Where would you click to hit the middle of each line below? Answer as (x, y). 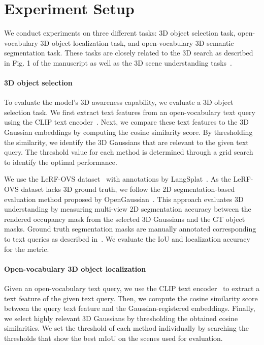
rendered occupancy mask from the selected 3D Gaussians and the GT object (125, 219)
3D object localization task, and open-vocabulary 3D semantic (137, 42)
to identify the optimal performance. (61, 162)
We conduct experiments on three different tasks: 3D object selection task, (120, 33)
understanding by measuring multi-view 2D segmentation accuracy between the (128, 209)
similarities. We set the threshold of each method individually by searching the (126, 328)
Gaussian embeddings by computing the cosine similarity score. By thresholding (128, 132)
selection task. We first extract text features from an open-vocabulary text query (130, 112)
